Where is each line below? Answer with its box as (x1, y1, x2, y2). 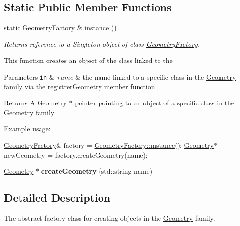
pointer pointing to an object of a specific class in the (75, 98, 235, 108)
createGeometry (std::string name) (41, 166, 153, 176)
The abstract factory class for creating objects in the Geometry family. (4, 213, 215, 223)
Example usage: (4, 123, 51, 134)
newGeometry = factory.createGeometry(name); (4, 149, 148, 160)
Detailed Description (4, 190, 111, 205)
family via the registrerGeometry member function (4, 81, 155, 91)
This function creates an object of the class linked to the (4, 55, 173, 65)
